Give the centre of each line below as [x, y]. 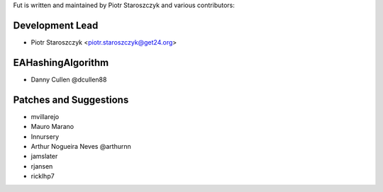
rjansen [42, 166]
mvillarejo [45, 116]
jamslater [44, 157]
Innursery [45, 136]
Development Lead [56, 25]
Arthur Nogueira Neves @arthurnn [81, 146]
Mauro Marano [52, 127]
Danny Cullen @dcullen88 [69, 79]
